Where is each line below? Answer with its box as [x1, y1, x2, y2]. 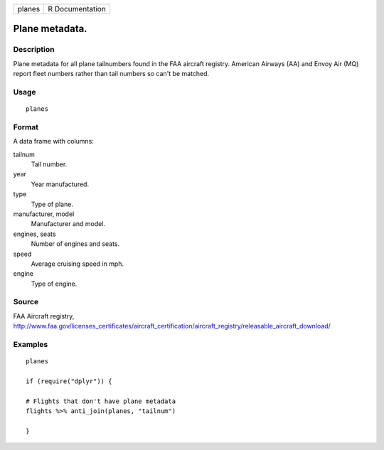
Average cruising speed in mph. [31, 259, 124, 268]
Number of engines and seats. [31, 240, 120, 248]
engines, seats [13, 230, 56, 238]
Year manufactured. [31, 180, 89, 188]
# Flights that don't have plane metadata [26, 397, 176, 405]
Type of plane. [31, 200, 74, 208]
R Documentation [48, 4, 106, 14]
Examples [13, 340, 48, 350]
